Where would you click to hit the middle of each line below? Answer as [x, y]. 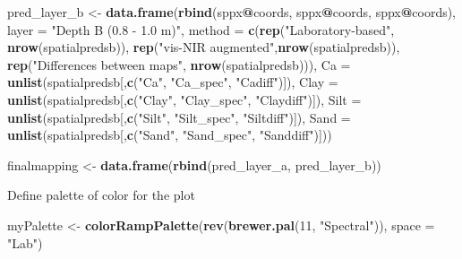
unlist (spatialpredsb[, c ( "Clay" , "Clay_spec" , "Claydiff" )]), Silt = [184, 99]
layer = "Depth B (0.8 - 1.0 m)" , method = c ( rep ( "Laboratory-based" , [201, 29]
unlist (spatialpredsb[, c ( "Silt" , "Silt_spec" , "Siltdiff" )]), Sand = [179, 117]
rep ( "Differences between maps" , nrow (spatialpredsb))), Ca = [179, 64]
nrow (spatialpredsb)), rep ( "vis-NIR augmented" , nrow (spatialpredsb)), [204, 47]
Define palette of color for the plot [101, 195]
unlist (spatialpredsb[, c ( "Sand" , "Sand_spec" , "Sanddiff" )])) [170, 135]
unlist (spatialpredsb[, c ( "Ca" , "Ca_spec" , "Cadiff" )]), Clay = [173, 82]
